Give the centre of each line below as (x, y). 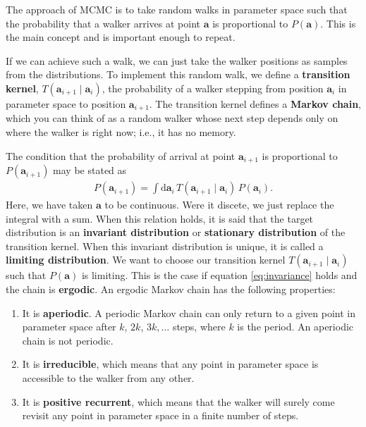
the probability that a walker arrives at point (103, 23)
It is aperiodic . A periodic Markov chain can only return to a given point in (189, 312)
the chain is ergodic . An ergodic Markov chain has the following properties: (171, 289)
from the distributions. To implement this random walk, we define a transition (178, 74)
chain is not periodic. (68, 340)
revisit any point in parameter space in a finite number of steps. (160, 415)
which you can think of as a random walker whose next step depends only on (172, 118)
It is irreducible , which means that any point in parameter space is (170, 364)
